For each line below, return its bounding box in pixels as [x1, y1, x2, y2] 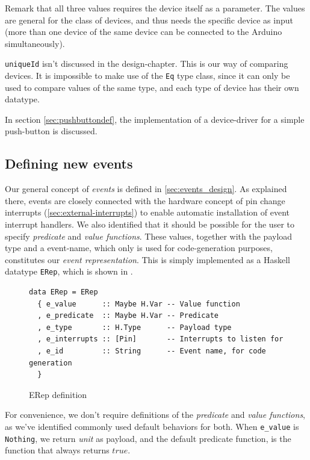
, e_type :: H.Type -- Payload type [37, 323, 232, 332]
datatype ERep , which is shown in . [5, 265, 133, 278]
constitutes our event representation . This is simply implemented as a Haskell [5, 253, 291, 266]
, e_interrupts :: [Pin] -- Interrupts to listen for [37, 335, 284, 344]
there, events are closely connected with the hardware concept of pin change [5, 194, 285, 207]
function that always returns [5, 444, 110, 456]
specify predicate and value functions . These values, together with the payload [5, 229, 293, 242]
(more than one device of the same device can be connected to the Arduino [5, 25, 282, 38]
